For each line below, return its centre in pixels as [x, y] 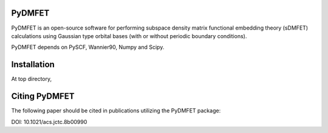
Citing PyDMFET [43, 96]
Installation [33, 64]
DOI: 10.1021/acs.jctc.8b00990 [49, 122]
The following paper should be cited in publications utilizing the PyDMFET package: [116, 111]
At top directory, [32, 79]
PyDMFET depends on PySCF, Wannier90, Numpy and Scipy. [88, 47]
